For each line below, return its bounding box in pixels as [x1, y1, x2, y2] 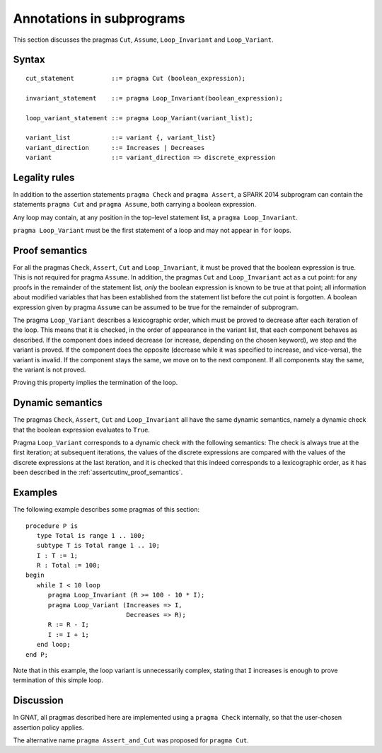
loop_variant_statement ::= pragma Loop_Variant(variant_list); [25, 114, 254, 122]
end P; [25, 650, 49, 658]
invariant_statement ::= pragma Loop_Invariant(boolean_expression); [25, 94, 283, 102]
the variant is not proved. [13, 365, 86, 374]
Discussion [13, 694, 64, 707]
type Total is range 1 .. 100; [36, 531, 145, 539]
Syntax [13, 54, 45, 66]
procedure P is [25, 522, 79, 530]
